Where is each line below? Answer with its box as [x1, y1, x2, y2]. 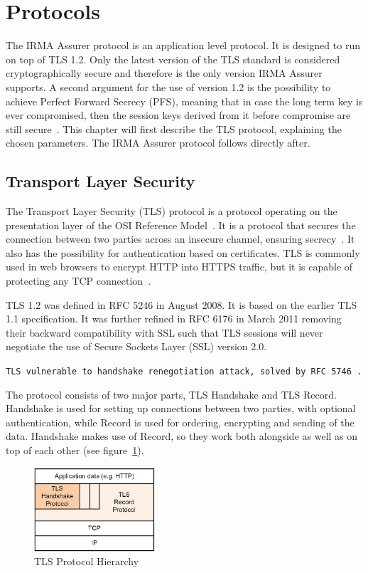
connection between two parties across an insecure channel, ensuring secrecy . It [6, 231, 355, 246]
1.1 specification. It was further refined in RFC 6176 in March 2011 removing [6, 311, 342, 326]
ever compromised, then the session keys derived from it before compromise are [6, 107, 351, 122]
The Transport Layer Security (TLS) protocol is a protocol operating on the [6, 204, 337, 219]
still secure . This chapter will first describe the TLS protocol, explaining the [6, 121, 342, 136]
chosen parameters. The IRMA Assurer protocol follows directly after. [6, 135, 310, 150]
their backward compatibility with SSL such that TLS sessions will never [6, 325, 323, 340]
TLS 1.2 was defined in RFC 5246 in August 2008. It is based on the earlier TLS [6, 297, 357, 312]
